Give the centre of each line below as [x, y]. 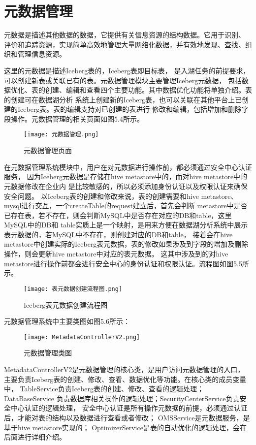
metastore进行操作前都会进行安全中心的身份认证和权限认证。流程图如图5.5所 [127, 263]
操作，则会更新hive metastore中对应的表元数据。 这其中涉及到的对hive [116, 254]
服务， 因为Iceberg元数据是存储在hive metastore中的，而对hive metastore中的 [126, 176]
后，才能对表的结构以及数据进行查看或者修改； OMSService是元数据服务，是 [127, 417]
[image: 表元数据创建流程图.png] [73, 289]
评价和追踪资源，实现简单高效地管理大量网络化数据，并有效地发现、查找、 [125, 44]
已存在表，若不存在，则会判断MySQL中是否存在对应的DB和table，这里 [118, 215]
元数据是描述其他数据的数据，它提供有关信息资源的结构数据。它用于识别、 [125, 35]
